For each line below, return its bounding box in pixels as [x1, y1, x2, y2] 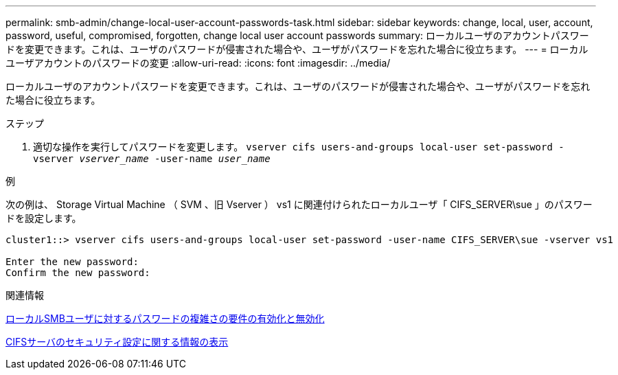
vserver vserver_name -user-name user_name [33, 153, 271, 164]
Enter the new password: [5, 256, 139, 267]
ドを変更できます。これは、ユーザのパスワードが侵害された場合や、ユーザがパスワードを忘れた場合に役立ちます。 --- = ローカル [5, 43, 588, 55]
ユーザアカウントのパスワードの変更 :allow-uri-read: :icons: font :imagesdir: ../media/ [5, 57, 391, 69]
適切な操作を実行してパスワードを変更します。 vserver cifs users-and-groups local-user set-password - [33, 141, 564, 152]
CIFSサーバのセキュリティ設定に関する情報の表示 [5, 336, 229, 348]
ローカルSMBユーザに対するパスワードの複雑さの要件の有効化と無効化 [5, 312, 325, 324]
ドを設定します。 [5, 212, 82, 224]
